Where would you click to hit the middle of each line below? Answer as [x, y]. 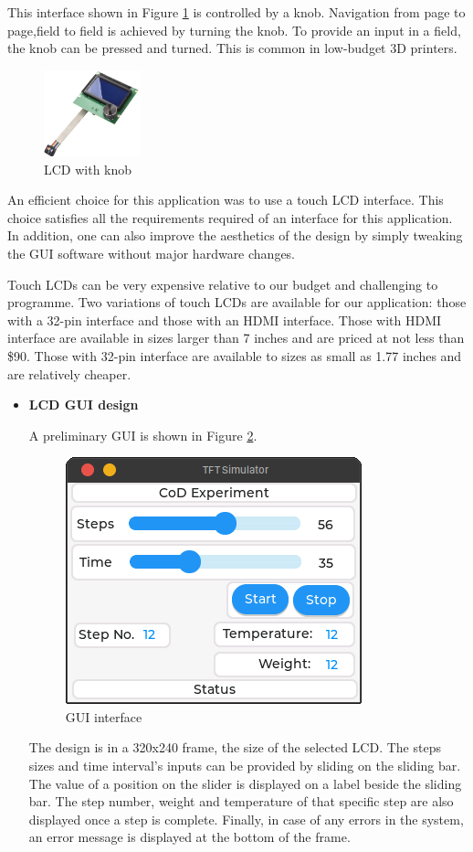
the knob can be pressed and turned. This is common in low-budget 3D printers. [232, 48]
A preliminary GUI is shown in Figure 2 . [143, 435]
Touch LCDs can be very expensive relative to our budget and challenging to [223, 284]
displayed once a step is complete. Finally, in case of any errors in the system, [246, 819]
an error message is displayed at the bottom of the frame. [189, 837]
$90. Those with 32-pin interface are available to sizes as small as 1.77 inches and [235, 355]
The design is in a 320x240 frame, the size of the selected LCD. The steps [235, 747]
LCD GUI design [84, 405]
